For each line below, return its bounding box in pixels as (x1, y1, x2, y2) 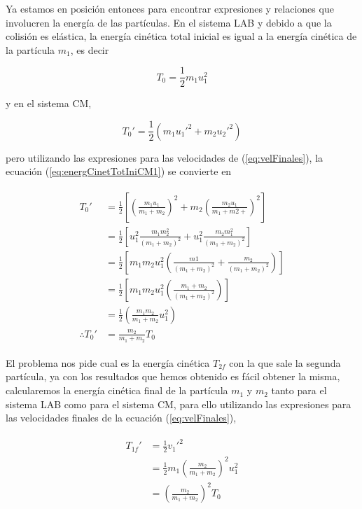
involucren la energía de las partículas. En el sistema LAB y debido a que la (6, 15, 332, 29)
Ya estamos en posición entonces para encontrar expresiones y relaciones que (6, 1, 334, 15)
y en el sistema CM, (6, 96, 92, 111)
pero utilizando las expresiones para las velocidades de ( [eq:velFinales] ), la (6, 150, 323, 165)
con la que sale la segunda (229, 355, 341, 370)
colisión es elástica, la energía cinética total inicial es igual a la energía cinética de (6, 29, 357, 43)
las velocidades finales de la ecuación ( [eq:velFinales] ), (6, 410, 237, 425)
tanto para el (271, 383, 327, 398)
